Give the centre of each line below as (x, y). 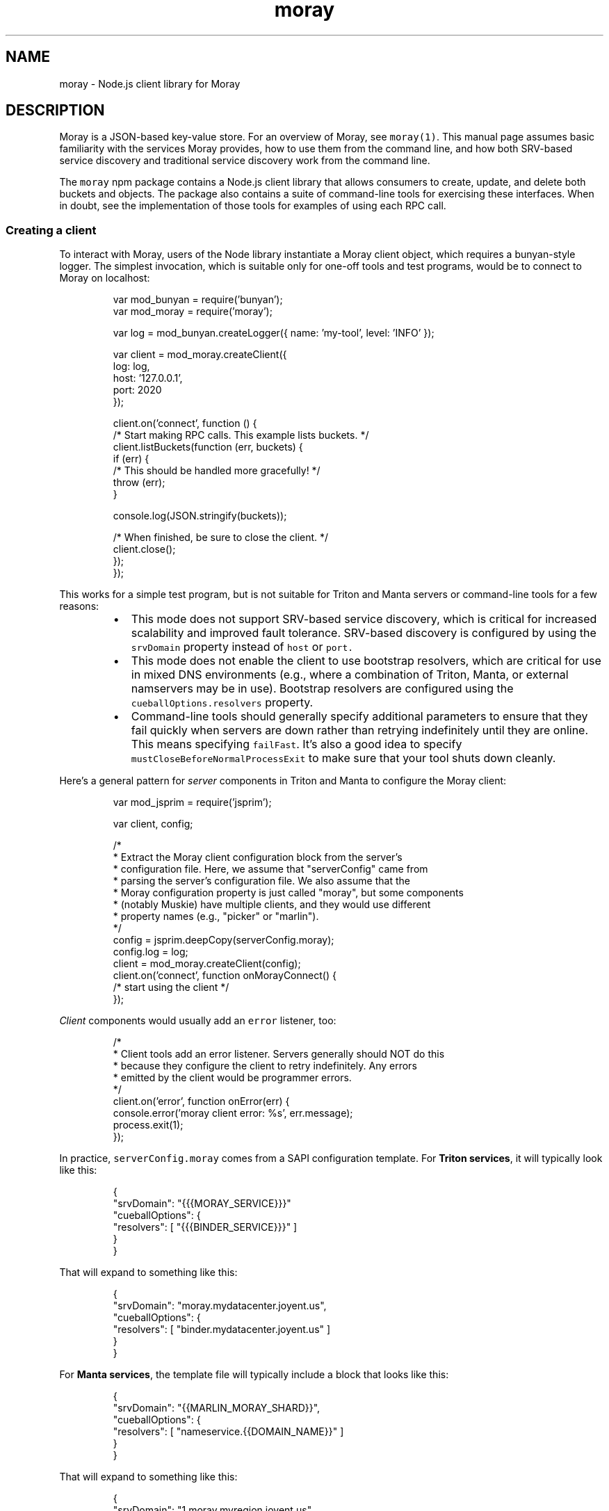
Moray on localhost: (105, 278)
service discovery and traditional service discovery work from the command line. (245, 161)
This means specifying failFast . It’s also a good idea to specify (297, 744)
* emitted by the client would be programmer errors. (232, 1078)
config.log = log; (151, 952)
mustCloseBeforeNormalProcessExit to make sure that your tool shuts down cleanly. (343, 758)
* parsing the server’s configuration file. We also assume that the (261, 881)
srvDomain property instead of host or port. (242, 647)
